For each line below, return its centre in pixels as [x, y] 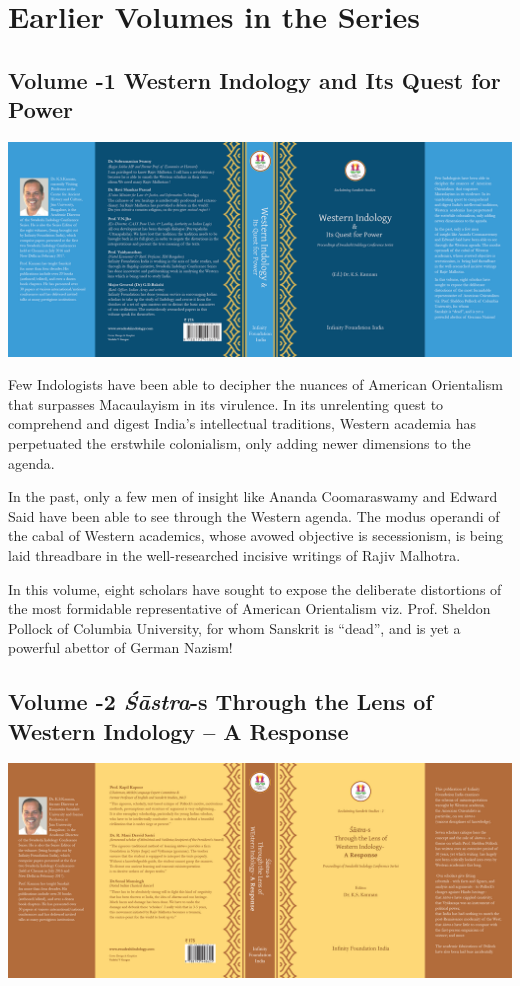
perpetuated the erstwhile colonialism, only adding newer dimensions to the [239, 442]
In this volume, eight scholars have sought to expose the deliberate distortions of [255, 588]
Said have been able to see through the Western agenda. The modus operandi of [254, 515]
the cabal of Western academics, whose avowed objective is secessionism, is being [255, 535]
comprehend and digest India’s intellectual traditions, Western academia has [242, 423]
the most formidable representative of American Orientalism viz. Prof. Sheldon [249, 608]
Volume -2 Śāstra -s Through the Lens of [220, 701]
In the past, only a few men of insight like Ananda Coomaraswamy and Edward [253, 496]
